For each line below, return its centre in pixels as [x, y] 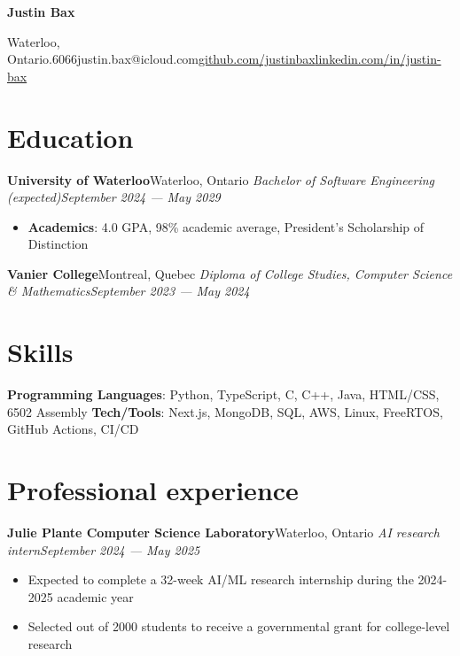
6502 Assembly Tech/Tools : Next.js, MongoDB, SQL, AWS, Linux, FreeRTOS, [225, 411]
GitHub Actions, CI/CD [73, 429]
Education [70, 137]
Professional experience [153, 490]
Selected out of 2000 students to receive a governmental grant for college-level [239, 626]
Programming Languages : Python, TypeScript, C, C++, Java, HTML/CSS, [223, 394]
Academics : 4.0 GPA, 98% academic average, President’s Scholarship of [226, 226]
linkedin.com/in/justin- [378, 59]
